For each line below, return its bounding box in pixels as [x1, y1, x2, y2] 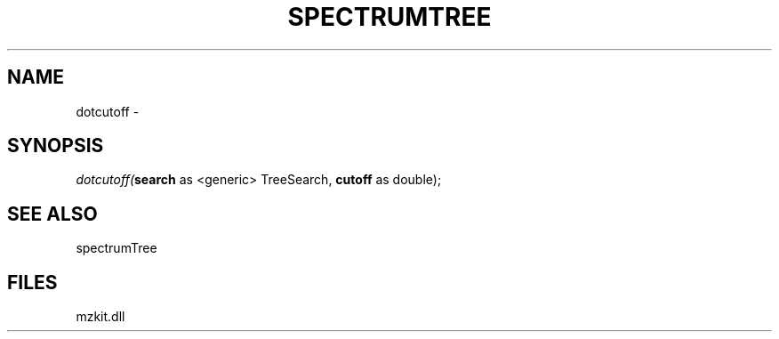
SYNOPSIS [7, 134, 104, 157]
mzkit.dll [76, 309, 125, 325]
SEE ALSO [7, 202, 98, 225]
